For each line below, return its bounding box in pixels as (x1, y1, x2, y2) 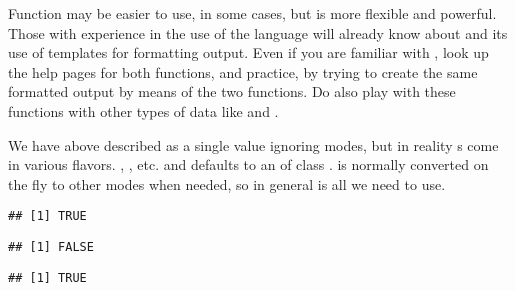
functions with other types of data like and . (8, 100, 279, 121)
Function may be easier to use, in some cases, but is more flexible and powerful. (8, 3, 497, 23)
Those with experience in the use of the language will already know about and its (8, 22, 508, 43)
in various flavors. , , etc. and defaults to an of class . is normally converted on (8, 154, 489, 175)
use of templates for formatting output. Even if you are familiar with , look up (8, 42, 489, 63)
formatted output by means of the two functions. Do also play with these (8, 81, 456, 102)
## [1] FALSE (8, 240, 94, 254)
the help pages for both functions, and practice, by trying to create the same (8, 61, 478, 82)
